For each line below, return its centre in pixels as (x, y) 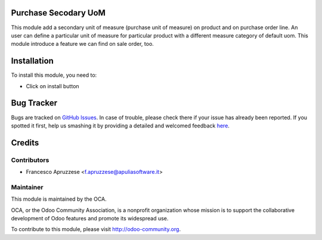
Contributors (30, 160)
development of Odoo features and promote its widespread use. (90, 218)
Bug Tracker (34, 103)
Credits (25, 143)
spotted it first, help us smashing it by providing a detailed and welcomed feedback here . (120, 126)
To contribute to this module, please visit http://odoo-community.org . (96, 229)
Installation (32, 61)
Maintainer (27, 187)
